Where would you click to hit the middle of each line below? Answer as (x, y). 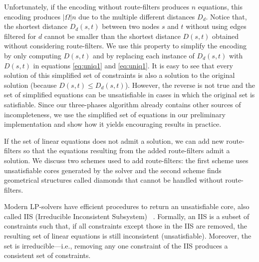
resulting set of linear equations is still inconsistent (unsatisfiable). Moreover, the (128, 236)
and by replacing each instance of (144, 55)
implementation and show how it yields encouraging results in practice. (113, 124)
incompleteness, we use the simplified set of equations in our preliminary (115, 114)
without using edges (216, 26)
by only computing (33, 55)
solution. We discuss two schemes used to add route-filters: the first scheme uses (126, 160)
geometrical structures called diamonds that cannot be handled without (114, 180)
